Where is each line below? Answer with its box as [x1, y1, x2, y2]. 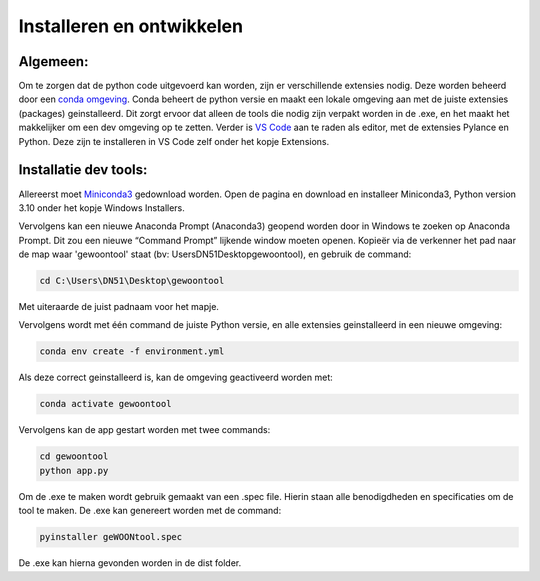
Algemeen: [18, 53, 89, 70]
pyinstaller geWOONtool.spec [39, 531, 183, 543]
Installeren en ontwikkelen [18, 15, 244, 37]
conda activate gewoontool [39, 398, 172, 410]
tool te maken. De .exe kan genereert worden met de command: [18, 505, 282, 517]
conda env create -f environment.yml [39, 346, 225, 357]
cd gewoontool [39, 451, 109, 462]
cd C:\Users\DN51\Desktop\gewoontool [39, 275, 225, 287]
